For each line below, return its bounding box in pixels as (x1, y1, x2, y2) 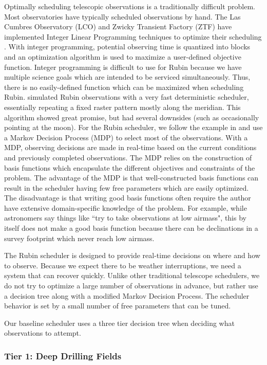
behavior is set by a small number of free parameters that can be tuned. (4, 300, 231, 311)
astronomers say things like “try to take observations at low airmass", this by (4, 212, 246, 223)
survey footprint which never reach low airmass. (4, 232, 155, 243)
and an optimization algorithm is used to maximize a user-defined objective (4, 51, 241, 62)
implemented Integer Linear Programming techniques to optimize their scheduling (4, 31, 262, 42)
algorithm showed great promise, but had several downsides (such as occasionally (4, 112, 259, 122)
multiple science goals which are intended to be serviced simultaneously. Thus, (4, 71, 251, 82)
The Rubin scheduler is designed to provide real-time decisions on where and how (4, 250, 260, 261)
